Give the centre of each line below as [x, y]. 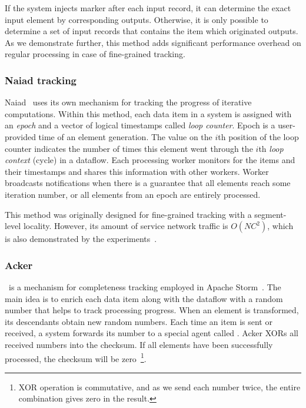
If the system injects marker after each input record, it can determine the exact [148, 8]
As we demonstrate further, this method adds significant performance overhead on [153, 42]
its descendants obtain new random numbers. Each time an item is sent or [139, 321]
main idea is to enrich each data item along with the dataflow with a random [144, 298]
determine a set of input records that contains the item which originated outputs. [152, 31]
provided [20, 136]
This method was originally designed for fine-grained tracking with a [128, 214]
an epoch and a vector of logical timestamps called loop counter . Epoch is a [140, 125]
